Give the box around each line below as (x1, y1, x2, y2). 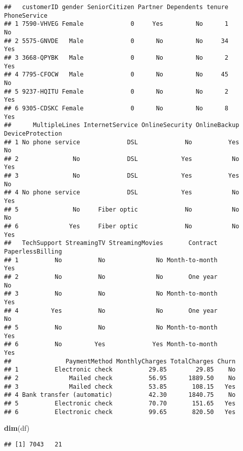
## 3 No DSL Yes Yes (4, 172, 239, 180)
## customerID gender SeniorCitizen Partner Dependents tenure (4, 4, 228, 11)
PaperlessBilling (4, 248, 62, 256)
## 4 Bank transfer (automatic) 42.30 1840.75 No (4, 391, 236, 399)
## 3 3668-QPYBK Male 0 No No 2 (4, 54, 228, 61)
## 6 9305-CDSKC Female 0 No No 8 (4, 104, 228, 112)
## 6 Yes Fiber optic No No (4, 223, 239, 230)
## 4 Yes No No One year (4, 307, 218, 314)
